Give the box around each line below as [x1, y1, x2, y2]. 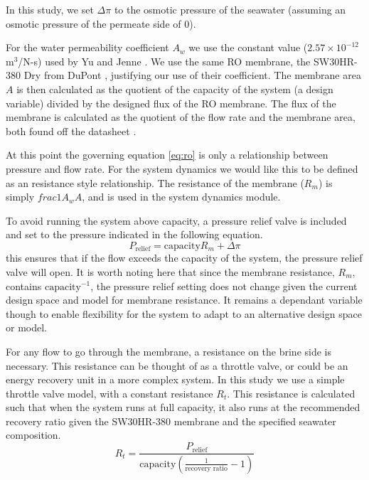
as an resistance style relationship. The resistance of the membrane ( [6, 175, 304, 190]
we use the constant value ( [188, 40, 308, 55]
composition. [6, 427, 61, 442]
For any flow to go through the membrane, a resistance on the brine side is [6, 343, 332, 358]
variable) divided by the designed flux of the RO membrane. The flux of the [6, 95, 336, 110]
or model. [6, 320, 47, 335]
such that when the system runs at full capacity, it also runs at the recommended [6, 400, 360, 415]
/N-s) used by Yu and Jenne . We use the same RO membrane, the [18, 53, 311, 68]
